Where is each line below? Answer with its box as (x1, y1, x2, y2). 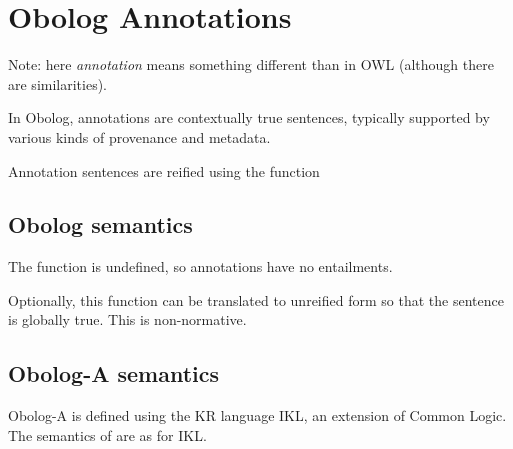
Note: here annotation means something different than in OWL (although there (8, 54, 494, 75)
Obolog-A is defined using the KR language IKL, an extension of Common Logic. (8, 405, 507, 426)
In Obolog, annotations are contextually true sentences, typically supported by (8, 107, 490, 128)
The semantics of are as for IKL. (8, 424, 207, 445)
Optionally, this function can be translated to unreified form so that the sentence (8, 289, 504, 310)
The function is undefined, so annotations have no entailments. (8, 256, 393, 277)
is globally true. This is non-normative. (8, 309, 247, 330)
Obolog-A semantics (8, 358, 220, 389)
